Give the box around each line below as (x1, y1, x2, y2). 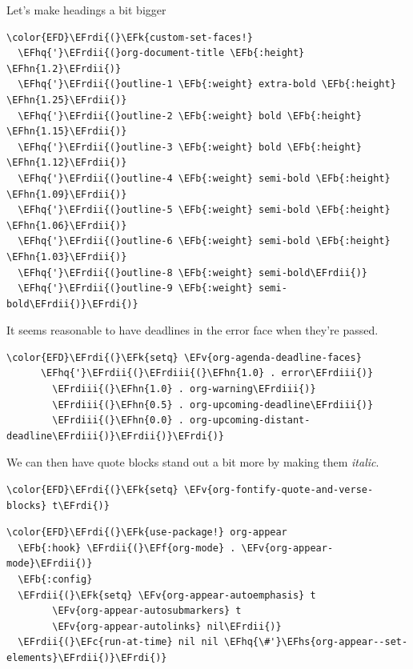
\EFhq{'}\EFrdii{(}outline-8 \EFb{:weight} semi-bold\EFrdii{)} (18, 266, 368, 278)
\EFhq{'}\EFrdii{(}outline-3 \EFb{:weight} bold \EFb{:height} (18, 141, 362, 153)
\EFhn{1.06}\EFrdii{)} (6, 219, 127, 231)
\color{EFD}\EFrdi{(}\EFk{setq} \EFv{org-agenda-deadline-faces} (6, 351, 362, 363)
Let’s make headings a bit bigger (6, 2, 166, 18)
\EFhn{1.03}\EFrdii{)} (6, 250, 127, 262)
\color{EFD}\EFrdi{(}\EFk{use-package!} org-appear (6, 527, 287, 539)
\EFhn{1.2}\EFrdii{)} (6, 62, 122, 74)
